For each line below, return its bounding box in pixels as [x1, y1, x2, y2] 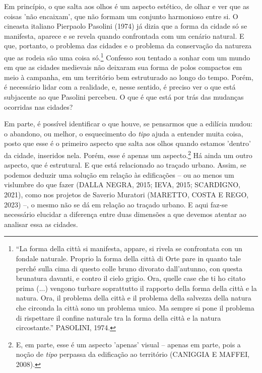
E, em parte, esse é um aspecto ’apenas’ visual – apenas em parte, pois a [16, 339, 241, 349]
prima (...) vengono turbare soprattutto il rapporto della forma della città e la [16, 282, 257, 293]
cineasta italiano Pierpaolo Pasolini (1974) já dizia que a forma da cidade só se [4, 21, 247, 31]
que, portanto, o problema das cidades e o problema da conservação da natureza [4, 40, 252, 51]
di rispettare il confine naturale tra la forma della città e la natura [16, 312, 221, 323]
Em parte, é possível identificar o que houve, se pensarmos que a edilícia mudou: [4, 118, 253, 129]
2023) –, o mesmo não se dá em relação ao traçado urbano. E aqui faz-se [4, 199, 228, 209]
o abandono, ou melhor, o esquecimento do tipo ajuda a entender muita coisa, [4, 128, 243, 138]
